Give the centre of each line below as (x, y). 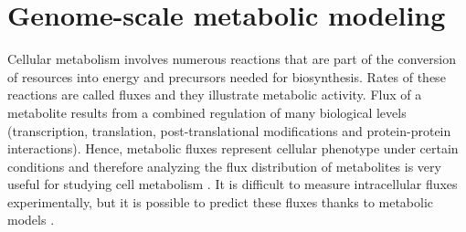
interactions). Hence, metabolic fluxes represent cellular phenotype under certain (233, 148)
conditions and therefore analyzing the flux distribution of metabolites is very (224, 166)
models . (31, 220)
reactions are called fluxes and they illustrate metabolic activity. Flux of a (215, 95)
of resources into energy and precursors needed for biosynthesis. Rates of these (227, 76)
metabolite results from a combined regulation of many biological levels (207, 112)
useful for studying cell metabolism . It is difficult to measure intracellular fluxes (233, 184)
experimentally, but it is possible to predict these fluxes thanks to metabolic (221, 201)
